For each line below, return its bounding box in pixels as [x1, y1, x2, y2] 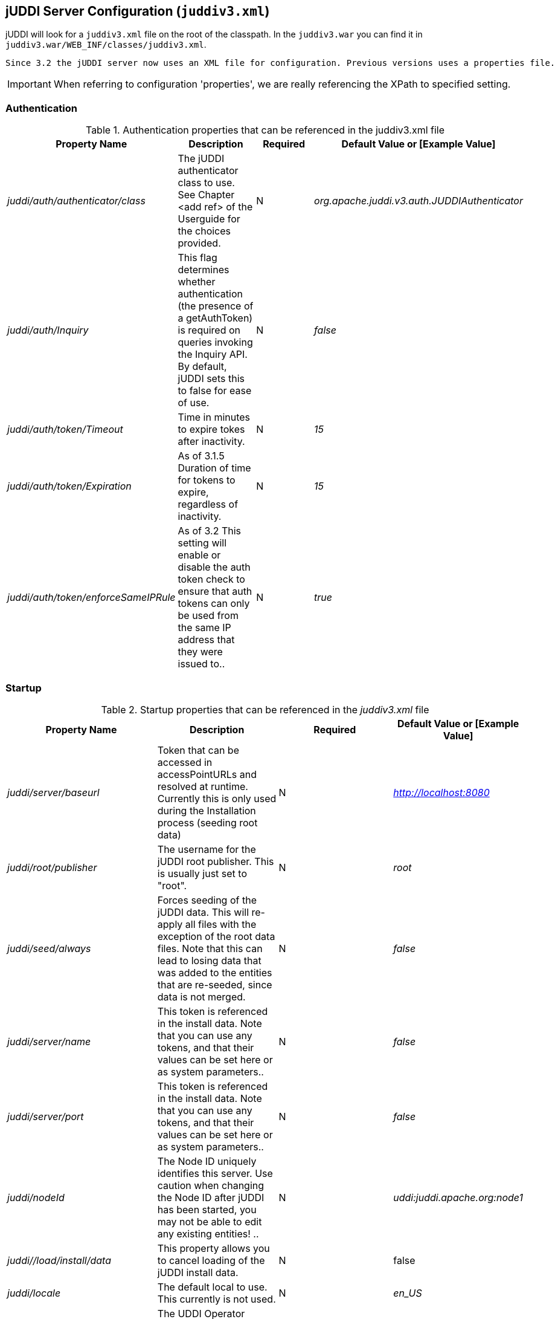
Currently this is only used [157, 792, 277, 805]
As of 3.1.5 [178, 450, 225, 462]
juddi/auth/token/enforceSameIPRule [7, 591, 176, 604]
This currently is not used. [157, 1292, 276, 1305]
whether [178, 276, 216, 288]
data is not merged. [157, 990, 246, 1003]
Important [7, 78, 51, 91]
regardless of [178, 498, 239, 511]
